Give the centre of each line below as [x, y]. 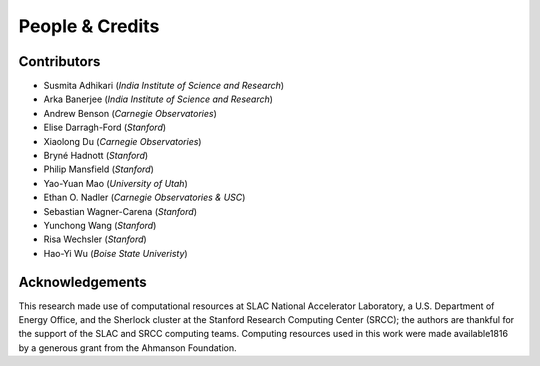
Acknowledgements [82, 281]
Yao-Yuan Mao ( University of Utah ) [116, 183]
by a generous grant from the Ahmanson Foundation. [127, 347]
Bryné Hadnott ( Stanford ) [96, 156]
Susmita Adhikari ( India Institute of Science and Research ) [164, 86]
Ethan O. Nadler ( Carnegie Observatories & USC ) [144, 197]
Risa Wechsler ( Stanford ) [95, 239]
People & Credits [89, 26]
